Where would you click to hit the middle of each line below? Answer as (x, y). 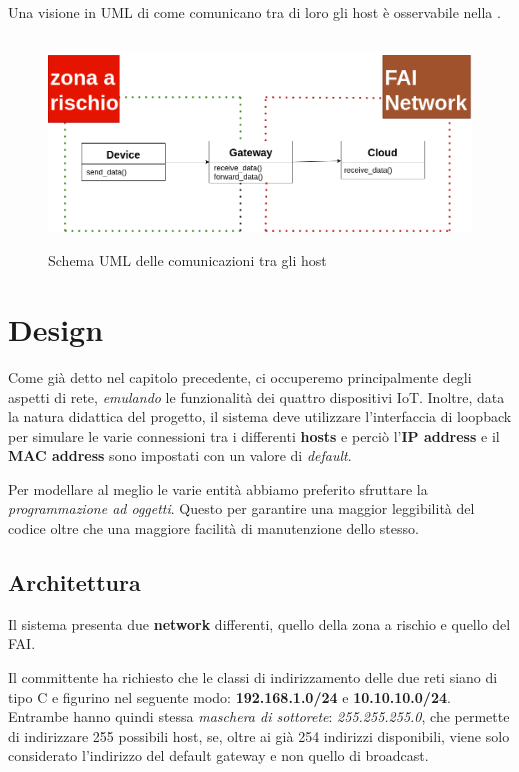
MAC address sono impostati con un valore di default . (180, 455)
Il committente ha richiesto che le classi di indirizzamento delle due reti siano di (253, 677)
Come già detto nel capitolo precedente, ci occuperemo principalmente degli (240, 376)
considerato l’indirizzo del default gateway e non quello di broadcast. (218, 755)
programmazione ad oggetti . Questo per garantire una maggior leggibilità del (241, 508)
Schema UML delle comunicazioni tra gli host (187, 260)
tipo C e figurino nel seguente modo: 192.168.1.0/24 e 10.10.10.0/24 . (229, 696)
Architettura (74, 582)
